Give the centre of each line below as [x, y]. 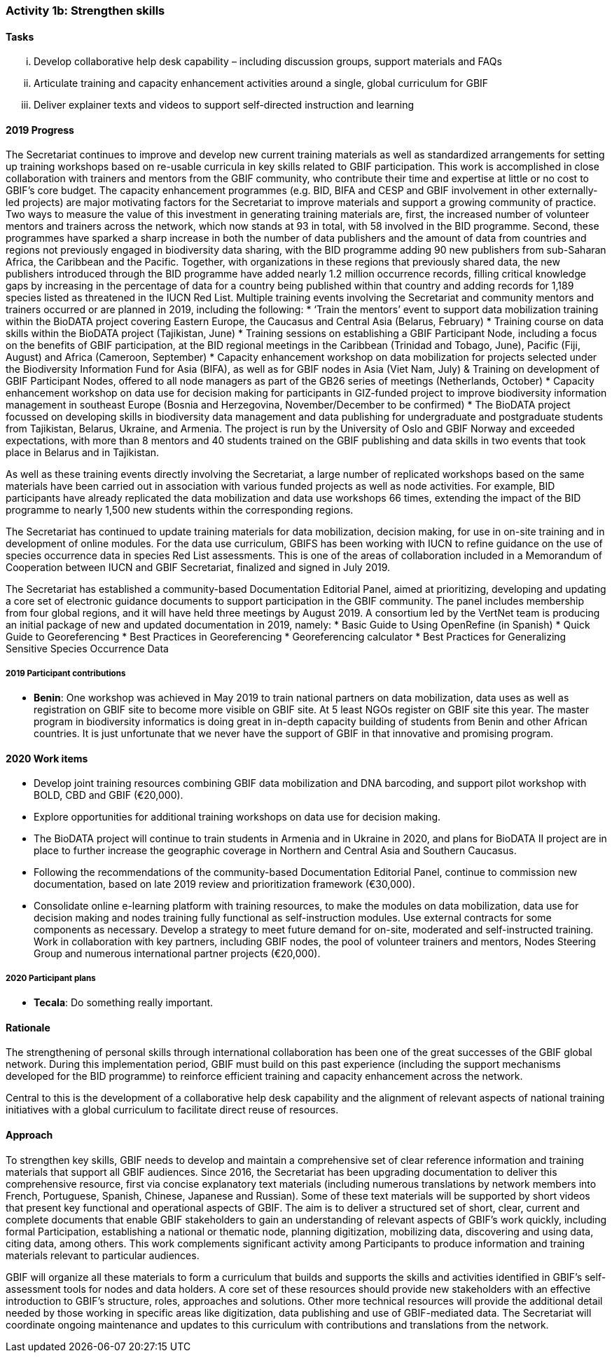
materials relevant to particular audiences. [103, 1255]
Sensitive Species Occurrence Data [87, 649]
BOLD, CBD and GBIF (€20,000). [109, 795]
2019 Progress [40, 130]
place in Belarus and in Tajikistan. [83, 453]
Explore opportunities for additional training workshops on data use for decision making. [237, 817]
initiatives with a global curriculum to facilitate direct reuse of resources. [172, 1110]
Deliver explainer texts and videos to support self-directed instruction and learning [224, 105]
